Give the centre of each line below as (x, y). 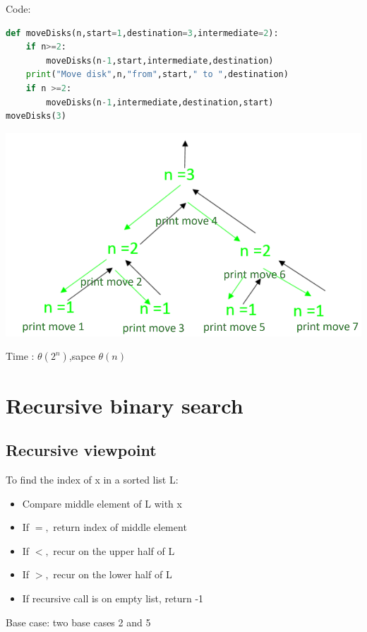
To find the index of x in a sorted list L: (92, 480)
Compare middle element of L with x (102, 503)
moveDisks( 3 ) (36, 116)
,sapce (82, 356)
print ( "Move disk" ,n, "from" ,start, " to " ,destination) (157, 75)
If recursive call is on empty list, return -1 (113, 598)
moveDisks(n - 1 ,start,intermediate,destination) (160, 60)
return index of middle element (120, 527)
